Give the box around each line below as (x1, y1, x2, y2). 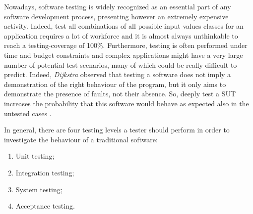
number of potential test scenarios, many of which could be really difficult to (4, 59, 237, 70)
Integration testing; (15, 167, 74, 177)
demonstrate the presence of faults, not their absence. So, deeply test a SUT (4, 88, 236, 99)
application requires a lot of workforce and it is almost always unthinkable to (4, 30, 238, 41)
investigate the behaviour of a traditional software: (4, 134, 158, 144)
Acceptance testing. (15, 201, 75, 211)
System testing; (15, 184, 63, 194)
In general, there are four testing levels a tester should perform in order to (4, 125, 230, 135)
